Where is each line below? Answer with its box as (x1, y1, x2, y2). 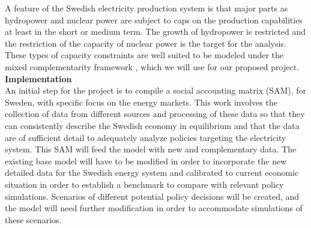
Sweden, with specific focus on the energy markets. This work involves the (5, 95, 277, 108)
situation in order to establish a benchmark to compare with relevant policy (5, 178, 284, 190)
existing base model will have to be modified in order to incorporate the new (5, 154, 287, 167)
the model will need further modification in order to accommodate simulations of (5, 202, 303, 214)
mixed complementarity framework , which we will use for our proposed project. (5, 60, 300, 73)
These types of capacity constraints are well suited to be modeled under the (5, 49, 284, 61)
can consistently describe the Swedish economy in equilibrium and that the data (5, 119, 300, 131)
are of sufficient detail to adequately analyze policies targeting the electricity (5, 131, 286, 143)
